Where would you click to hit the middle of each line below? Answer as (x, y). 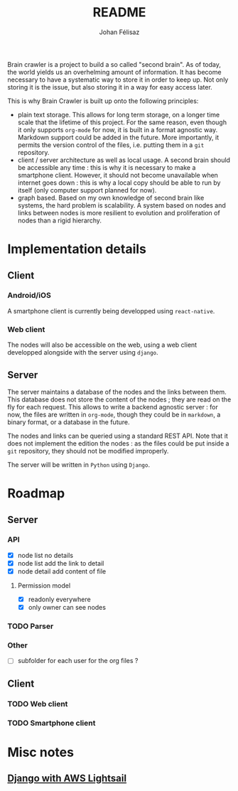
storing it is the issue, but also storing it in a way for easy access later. (110, 87)
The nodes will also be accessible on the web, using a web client (102, 345)
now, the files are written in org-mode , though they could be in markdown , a (114, 414)
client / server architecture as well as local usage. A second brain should (124, 160)
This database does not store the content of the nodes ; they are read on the (119, 399)
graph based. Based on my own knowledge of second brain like (111, 198)
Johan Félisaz (119, 32)
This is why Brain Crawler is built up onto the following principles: (103, 101)
